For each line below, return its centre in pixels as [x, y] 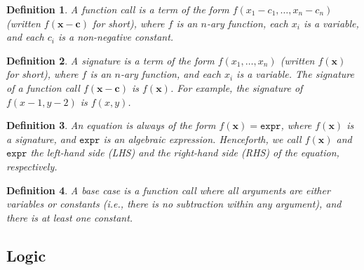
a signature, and [41, 139]
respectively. [32, 166]
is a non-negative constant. [116, 37]
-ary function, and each [170, 74]
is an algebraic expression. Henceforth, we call [202, 139]
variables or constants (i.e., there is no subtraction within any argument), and [174, 204]
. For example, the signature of [236, 87]
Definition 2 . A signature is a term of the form [110, 60]
